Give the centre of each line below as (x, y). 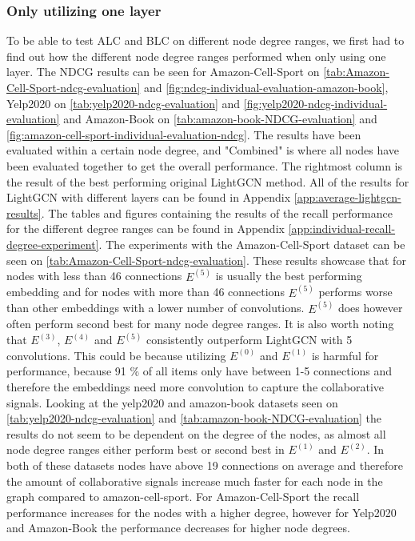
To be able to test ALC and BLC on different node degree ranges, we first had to (206, 40)
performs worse (355, 292)
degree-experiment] (53, 244)
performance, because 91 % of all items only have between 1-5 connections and (200, 371)
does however (370, 308)
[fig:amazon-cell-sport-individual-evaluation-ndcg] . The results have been (184, 134)
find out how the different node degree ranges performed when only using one (196, 56)
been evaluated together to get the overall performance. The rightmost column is (204, 165)
